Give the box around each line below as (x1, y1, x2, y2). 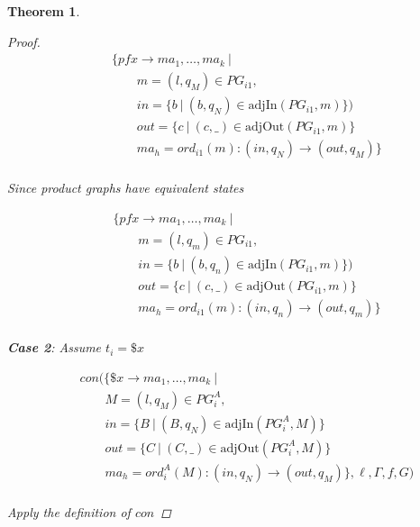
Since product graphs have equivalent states (7, 178, 244, 197)
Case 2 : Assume (7, 338, 102, 357)
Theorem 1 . (7, 2, 80, 20)
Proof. (7, 32, 41, 50)
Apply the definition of (7, 502, 131, 521)
